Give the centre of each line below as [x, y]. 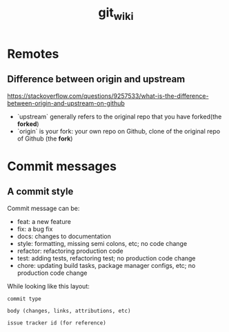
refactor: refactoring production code [70, 251]
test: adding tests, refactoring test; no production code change [106, 258]
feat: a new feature [44, 221]
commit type [24, 299]
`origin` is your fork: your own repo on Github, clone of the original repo [119, 131]
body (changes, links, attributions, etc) [69, 311]
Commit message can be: [43, 208]
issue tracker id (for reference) [57, 323]
